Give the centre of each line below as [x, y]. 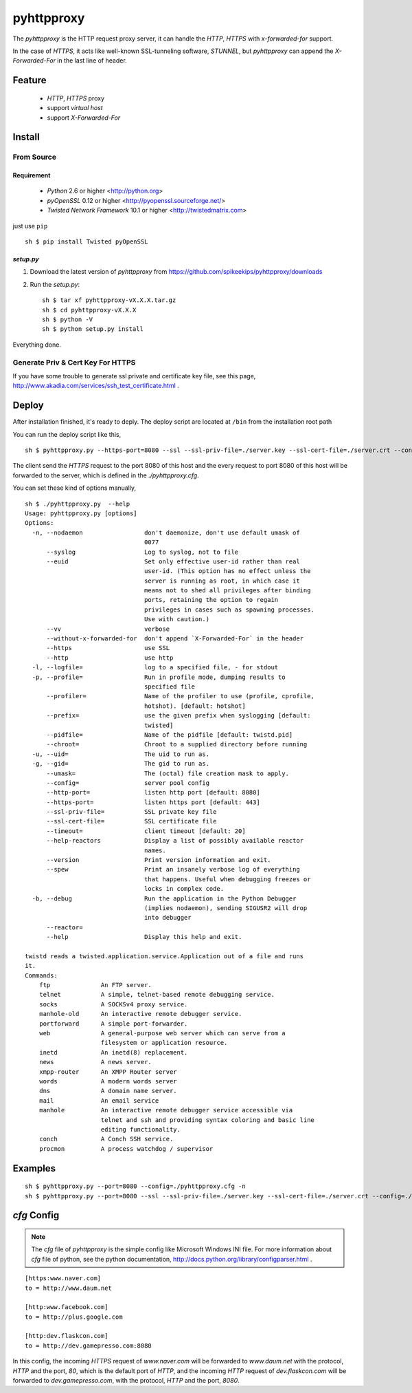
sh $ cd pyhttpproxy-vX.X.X [89, 310]
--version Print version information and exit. [159, 860]
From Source [34, 157]
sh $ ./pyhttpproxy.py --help [78, 504]
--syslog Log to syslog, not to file [142, 552]
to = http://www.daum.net [69, 1288]
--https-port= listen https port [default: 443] [153, 802]
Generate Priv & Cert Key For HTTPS [74, 363]
